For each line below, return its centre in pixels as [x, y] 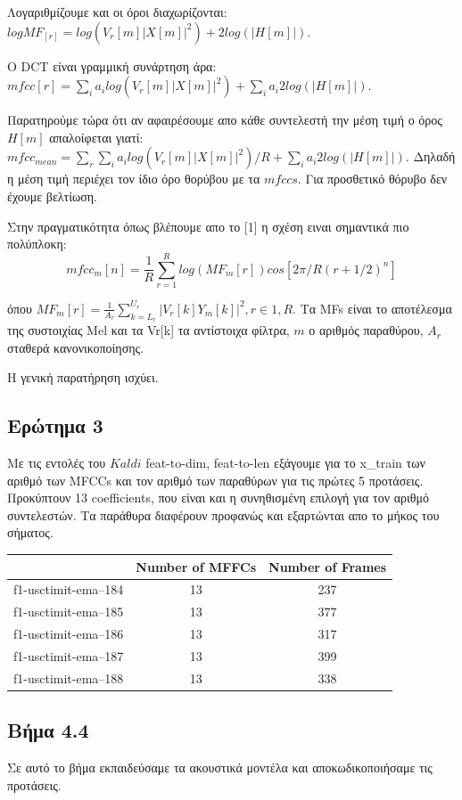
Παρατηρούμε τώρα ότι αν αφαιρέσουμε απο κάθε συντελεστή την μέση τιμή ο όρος [225, 120]
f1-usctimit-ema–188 [69, 678]
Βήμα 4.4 [48, 730]
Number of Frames [328, 566]
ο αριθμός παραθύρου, [366, 330]
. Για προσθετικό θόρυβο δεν [372, 179]
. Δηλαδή [430, 156]
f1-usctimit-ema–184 [69, 589]
